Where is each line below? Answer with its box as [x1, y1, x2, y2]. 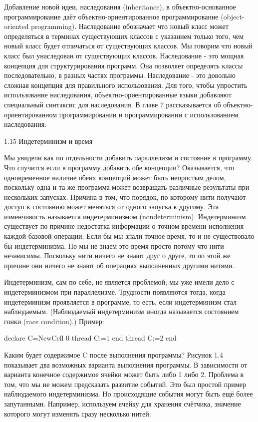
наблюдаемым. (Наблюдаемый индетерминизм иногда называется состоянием [4, 306, 239, 317]
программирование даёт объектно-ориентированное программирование [4, 11, 219, 21]
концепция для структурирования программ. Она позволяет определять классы [4, 60, 243, 70]
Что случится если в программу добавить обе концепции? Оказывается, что [4, 162, 235, 172]
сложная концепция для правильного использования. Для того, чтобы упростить [4, 79, 248, 90]
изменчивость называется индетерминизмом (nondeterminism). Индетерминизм [4, 211, 246, 221]
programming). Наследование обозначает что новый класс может [31, 21, 229, 31]
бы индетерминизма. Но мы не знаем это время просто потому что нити [4, 240, 224, 251]
